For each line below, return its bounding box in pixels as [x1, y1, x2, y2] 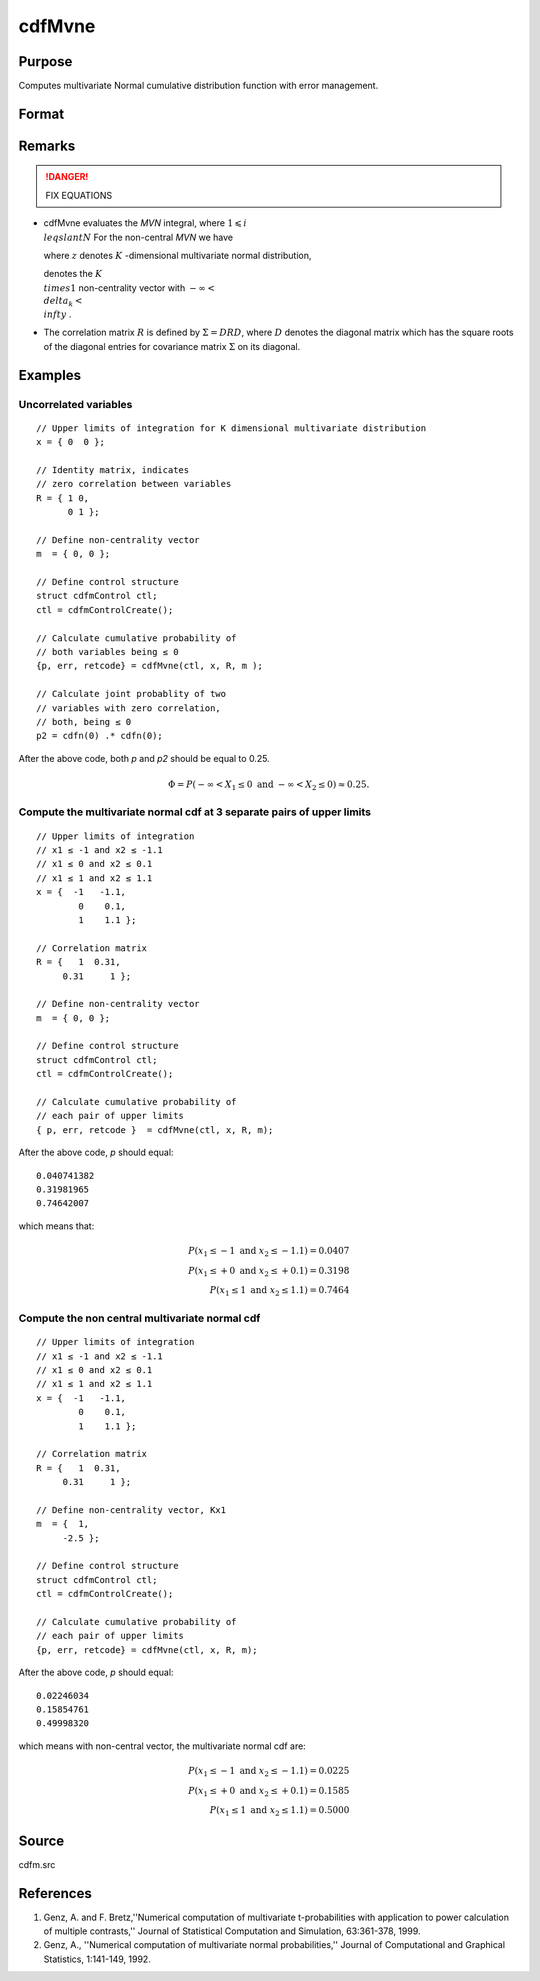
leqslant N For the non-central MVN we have [43, 231, 234, 243]
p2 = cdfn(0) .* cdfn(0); [36, 730, 164, 742]
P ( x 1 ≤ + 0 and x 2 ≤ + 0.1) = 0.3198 [188, 1265, 350, 1279]
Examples [18, 366, 82, 384]
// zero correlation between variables [36, 478, 232, 490]
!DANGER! [45, 171, 89, 183]
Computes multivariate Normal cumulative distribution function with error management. [18, 80, 379, 92]
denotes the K [43, 268, 103, 280]
